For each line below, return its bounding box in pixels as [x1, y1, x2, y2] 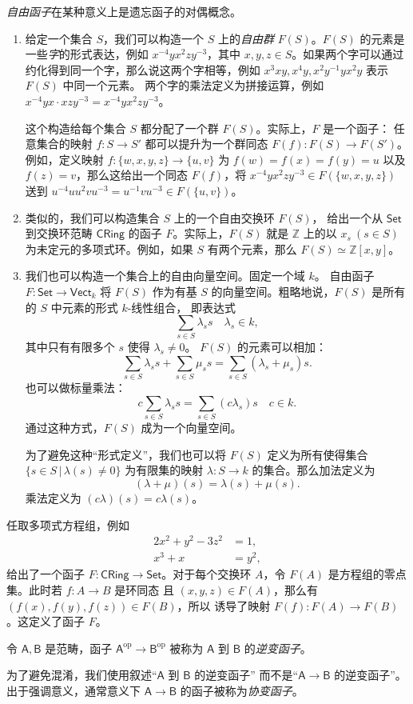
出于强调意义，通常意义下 [6, 682, 141, 699]
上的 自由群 [217, 30, 274, 46]
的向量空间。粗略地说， [211, 282, 335, 299]
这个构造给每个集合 [25, 119, 126, 136]
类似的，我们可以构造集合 [25, 209, 160, 226]
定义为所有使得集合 [267, 446, 368, 462]
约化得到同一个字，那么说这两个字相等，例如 [25, 61, 260, 78]
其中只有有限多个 [25, 338, 115, 355]
